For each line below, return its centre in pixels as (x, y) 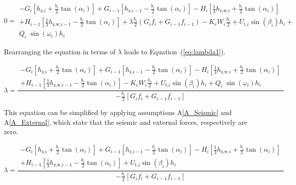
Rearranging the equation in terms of (60, 51)
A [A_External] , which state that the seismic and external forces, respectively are (126, 122)
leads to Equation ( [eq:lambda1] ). (175, 51)
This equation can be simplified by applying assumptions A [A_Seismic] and (118, 112)
